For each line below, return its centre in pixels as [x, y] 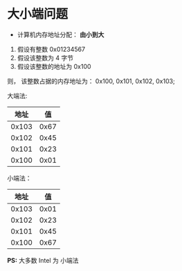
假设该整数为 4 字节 [45, 58]
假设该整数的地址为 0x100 [54, 66]
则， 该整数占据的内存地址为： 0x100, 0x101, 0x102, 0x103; [91, 81]
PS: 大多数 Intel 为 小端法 [43, 260]
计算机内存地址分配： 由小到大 [61, 34]
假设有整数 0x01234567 [51, 49]
